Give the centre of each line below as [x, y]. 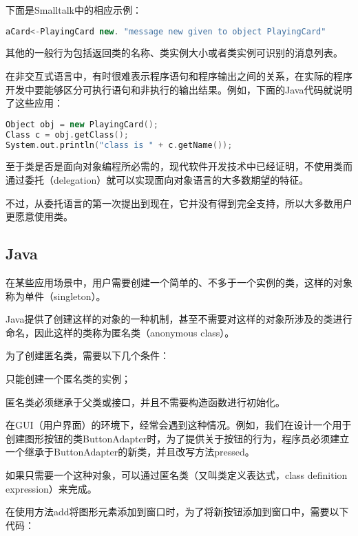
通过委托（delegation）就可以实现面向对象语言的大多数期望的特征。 [157, 180]
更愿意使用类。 [39, 216]
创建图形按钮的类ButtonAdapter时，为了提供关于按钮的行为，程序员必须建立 [178, 438]
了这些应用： [34, 103]
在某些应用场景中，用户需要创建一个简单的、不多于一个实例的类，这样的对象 [179, 282]
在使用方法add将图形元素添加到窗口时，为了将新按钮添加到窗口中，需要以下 [177, 512]
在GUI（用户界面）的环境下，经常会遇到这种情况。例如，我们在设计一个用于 [179, 425]
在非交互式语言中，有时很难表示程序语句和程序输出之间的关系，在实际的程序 [179, 76]
